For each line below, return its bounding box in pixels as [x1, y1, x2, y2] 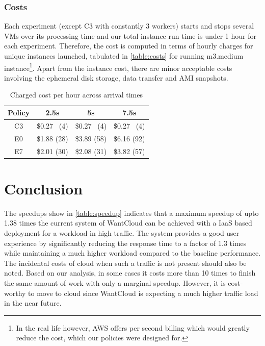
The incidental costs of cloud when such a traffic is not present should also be [4, 257, 247, 268]
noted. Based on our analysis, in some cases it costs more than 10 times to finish [4, 267, 256, 278]
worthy [4, 287, 26, 298]
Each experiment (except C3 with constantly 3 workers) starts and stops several [4, 20, 254, 31]
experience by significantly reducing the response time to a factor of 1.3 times [4, 237, 247, 248]
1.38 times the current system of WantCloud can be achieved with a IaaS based [4, 217, 252, 228]
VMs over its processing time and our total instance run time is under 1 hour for [4, 30, 257, 41]
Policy [8, 107, 30, 118]
